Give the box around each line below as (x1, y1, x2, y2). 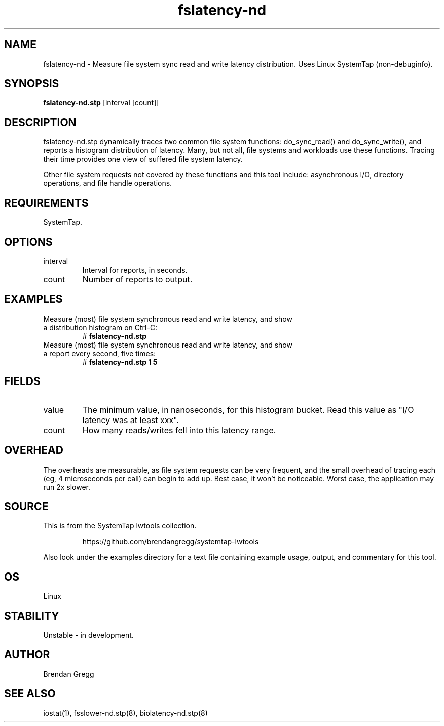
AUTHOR (4, 648, 50, 661)
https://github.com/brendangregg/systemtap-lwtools (82, 537, 259, 546)
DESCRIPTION (4, 116, 77, 129)
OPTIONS (4, 235, 53, 248)
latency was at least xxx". (82, 414, 179, 425)
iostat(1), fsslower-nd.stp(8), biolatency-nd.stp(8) (43, 708, 208, 717)
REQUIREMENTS (4, 196, 89, 209)
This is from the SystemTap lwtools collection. (43, 521, 197, 530)
